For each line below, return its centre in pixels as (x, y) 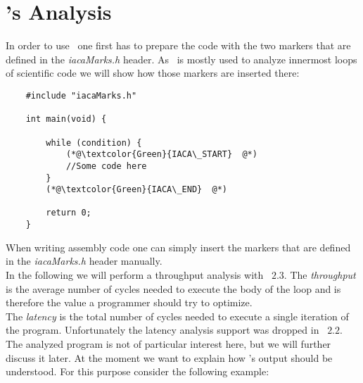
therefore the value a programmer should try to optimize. (129, 302)
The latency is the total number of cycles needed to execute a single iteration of (177, 316)
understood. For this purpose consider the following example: (138, 371)
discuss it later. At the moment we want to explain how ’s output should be (169, 357)
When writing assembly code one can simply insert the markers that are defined (178, 247)
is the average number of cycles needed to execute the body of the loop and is (173, 288)
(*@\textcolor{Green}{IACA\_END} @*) (136, 190)
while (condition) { (94, 143)
